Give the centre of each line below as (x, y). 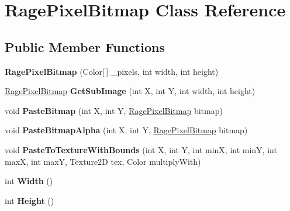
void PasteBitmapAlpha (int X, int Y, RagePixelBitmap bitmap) (126, 130)
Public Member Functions (85, 46)
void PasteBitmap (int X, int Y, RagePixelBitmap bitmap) (114, 110)
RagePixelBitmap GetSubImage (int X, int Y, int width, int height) (130, 91)
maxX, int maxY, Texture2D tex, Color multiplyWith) (103, 161)
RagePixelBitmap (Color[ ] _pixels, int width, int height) (112, 71)
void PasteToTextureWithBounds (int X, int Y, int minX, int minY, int (141, 149)
